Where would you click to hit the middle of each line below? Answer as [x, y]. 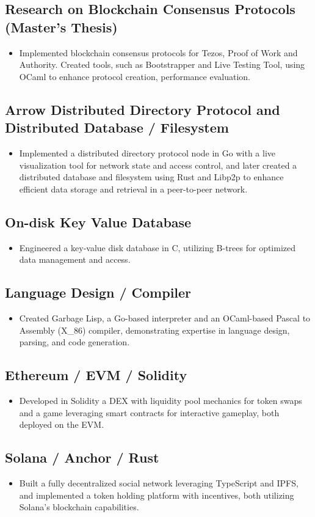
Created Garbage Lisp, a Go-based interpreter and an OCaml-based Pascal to [165, 317]
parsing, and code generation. [74, 342]
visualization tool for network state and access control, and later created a [158, 165]
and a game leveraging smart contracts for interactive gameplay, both [149, 412]
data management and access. [75, 259]
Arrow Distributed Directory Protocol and [143, 109]
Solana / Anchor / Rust [82, 457]
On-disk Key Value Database [98, 222]
